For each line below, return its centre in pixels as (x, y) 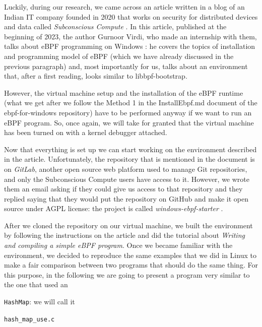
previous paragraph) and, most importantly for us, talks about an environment (126, 66)
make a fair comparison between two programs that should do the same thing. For (131, 265)
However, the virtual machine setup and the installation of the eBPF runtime (124, 92)
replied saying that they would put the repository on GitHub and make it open (126, 198)
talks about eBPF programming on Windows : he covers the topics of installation (130, 46)
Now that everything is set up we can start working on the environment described (130, 149)
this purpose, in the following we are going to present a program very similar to (127, 274)
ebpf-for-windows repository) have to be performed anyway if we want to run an (128, 112)
